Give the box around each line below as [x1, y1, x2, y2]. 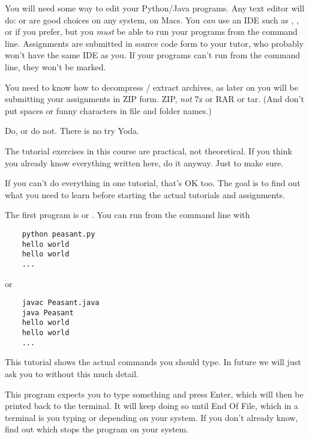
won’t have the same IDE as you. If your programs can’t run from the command [5, 49, 300, 61]
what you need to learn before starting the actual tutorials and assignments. [5, 188, 285, 201]
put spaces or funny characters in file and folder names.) [5, 104, 212, 117]
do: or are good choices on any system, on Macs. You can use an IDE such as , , [5, 13, 299, 26]
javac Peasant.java [22, 298, 100, 307]
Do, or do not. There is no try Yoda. [5, 124, 140, 137]
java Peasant [22, 308, 74, 317]
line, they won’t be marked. [5, 60, 106, 73]
